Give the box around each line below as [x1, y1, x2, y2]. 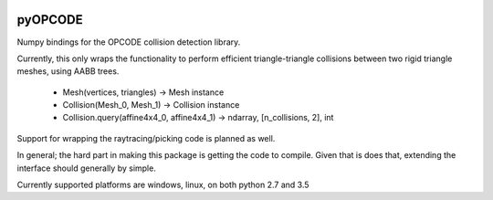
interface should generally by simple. [16, 163, 157, 174]
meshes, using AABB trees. [16, 66, 120, 77]
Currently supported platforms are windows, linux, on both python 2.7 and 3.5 [16, 179, 309, 191]
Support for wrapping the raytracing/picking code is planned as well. [16, 132, 276, 143]
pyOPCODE [16, 12, 83, 27]
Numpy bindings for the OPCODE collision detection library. [16, 37, 241, 47]
